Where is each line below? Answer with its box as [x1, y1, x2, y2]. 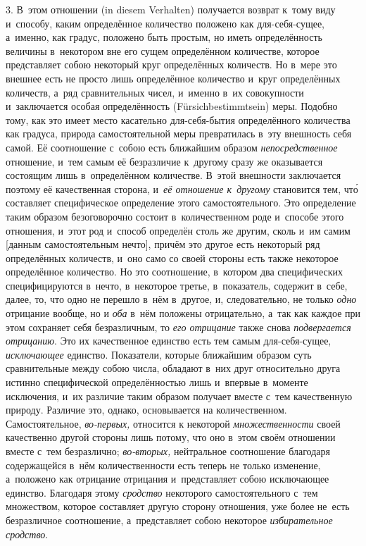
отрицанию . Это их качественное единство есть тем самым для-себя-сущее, [6, 333, 332, 348]
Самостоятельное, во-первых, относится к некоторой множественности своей [6, 416, 341, 430]
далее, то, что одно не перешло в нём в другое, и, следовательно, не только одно [6, 292, 357, 306]
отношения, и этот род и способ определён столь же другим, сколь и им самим [6, 223, 351, 237]
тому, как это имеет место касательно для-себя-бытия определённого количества [6, 112, 351, 127]
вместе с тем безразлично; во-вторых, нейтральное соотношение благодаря [6, 444, 330, 458]
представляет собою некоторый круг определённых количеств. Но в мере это [6, 57, 337, 72]
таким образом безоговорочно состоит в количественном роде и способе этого [6, 209, 344, 223]
